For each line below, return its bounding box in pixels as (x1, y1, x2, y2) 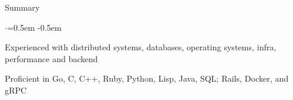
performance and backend (5, 52, 98, 64)
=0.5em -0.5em (7, 21, 62, 33)
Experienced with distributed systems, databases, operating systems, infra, (5, 41, 276, 53)
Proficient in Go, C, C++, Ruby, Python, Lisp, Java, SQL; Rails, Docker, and (5, 72, 289, 85)
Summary (5, 1, 40, 13)
